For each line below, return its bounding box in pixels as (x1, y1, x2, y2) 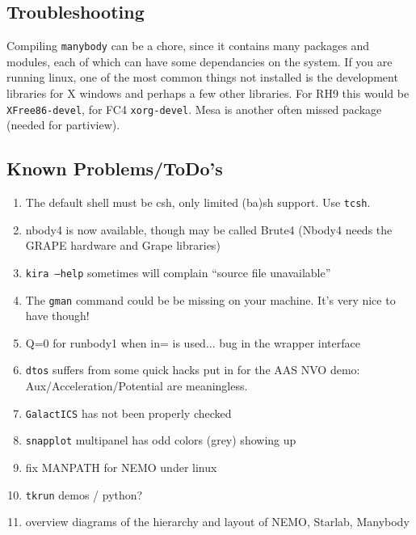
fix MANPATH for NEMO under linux (25, 459, 217, 475)
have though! (25, 307, 90, 324)
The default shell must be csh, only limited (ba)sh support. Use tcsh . (25, 194, 371, 211)
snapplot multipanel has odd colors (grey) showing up (25, 432, 296, 449)
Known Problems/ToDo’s (6, 156, 223, 181)
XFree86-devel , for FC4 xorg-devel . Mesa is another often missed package (6, 100, 382, 117)
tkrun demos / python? (25, 486, 143, 503)
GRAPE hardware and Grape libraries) (25, 237, 221, 254)
